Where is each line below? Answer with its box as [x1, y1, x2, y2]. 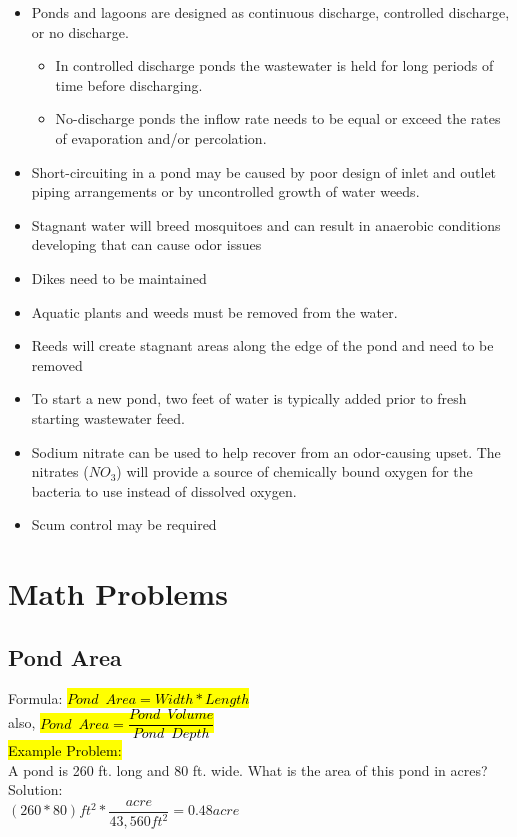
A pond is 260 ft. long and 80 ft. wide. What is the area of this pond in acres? [8, 759, 488, 780]
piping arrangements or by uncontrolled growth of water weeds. [31, 181, 420, 202]
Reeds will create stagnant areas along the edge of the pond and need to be [31, 335, 494, 356]
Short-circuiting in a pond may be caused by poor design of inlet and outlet [31, 161, 497, 182]
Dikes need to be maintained [31, 267, 207, 288]
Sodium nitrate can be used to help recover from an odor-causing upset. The [31, 441, 501, 462]
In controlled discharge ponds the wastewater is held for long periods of [55, 55, 494, 76]
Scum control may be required [31, 514, 217, 535]
